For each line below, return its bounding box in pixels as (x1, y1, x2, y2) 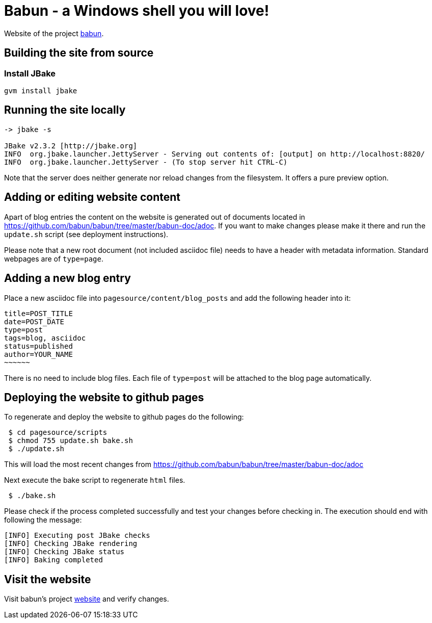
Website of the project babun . (4, 29, 104, 38)
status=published (4, 342, 73, 350)
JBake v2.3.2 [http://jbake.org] (4, 141, 138, 150)
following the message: (4, 515, 82, 525)
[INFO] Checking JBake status (4, 548, 125, 556)
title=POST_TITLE (4, 309, 73, 318)
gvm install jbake (4, 86, 77, 95)
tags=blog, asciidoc (4, 333, 86, 342)
